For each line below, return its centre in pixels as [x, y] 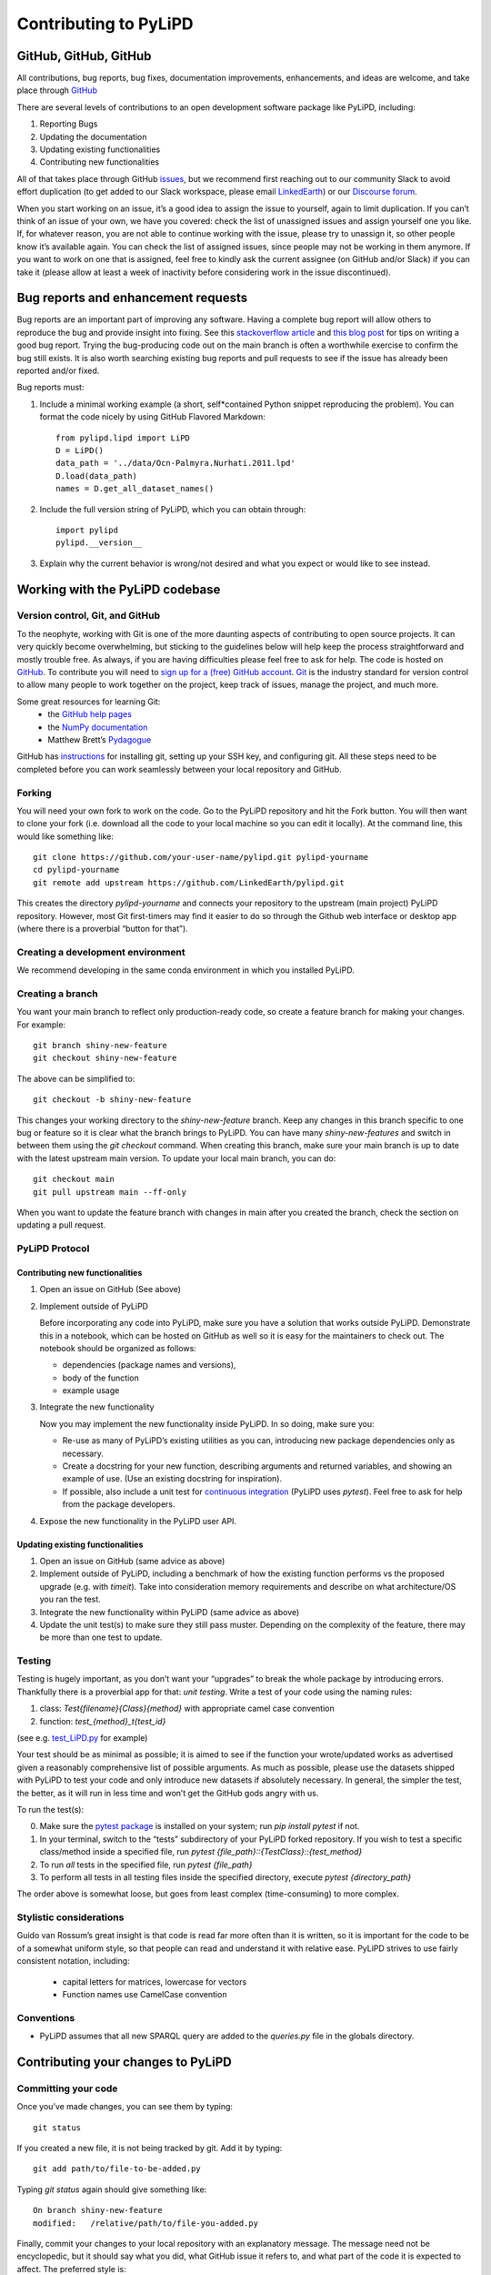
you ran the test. [70, 1599]
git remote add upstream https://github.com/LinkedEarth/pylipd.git [189, 882]
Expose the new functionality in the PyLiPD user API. [138, 1521]
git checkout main [74, 1179]
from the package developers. [119, 1504]
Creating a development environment [101, 952]
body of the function [101, 1378]
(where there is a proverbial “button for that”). [102, 929]
